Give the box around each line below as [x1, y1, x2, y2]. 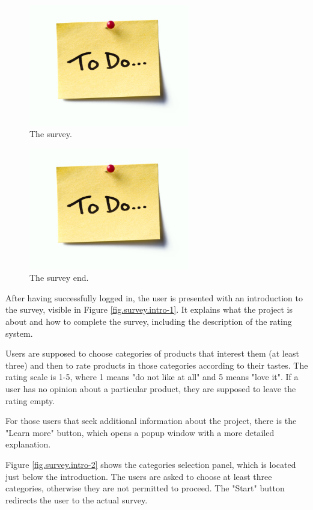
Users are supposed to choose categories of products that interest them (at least [5, 347, 299, 360]
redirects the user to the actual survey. [5, 493, 148, 506]
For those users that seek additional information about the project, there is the [5, 414, 297, 427]
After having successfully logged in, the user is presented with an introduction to [5, 291, 303, 304]
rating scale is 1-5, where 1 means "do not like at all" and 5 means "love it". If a [5, 370, 299, 383]
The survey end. [29, 271, 89, 284]
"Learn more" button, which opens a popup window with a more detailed [5, 426, 275, 438]
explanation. [5, 438, 51, 450]
